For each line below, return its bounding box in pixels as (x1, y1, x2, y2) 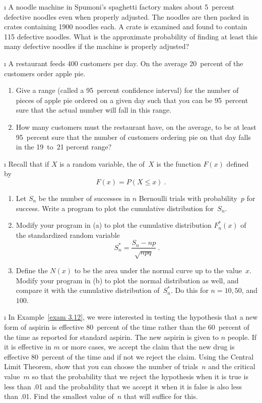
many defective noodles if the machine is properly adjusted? (4, 41, 189, 52)
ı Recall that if (4, 158, 49, 169)
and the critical (208, 361, 255, 372)
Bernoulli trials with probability (139, 192, 237, 203)
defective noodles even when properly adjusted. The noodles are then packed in (4, 11, 249, 22)
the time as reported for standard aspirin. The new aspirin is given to (4, 331, 219, 342)
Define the (16, 265, 48, 276)
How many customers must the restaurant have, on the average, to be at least (16, 121, 256, 132)
